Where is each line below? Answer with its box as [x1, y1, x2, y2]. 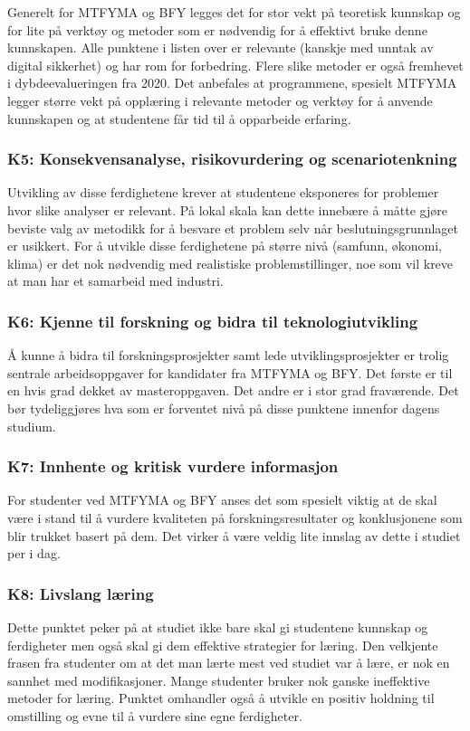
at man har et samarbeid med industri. [7, 271, 224, 290]
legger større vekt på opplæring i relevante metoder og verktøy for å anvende [7, 90, 433, 109]
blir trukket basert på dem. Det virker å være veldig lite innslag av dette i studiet [7, 526, 461, 545]
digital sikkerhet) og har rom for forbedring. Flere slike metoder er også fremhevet [7, 55, 464, 74]
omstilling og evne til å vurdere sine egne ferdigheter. [7, 706, 302, 725]
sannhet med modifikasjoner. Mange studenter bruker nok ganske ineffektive [7, 670, 430, 689]
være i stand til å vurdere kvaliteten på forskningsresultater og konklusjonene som [7, 508, 463, 527]
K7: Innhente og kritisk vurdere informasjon [7, 455, 339, 478]
